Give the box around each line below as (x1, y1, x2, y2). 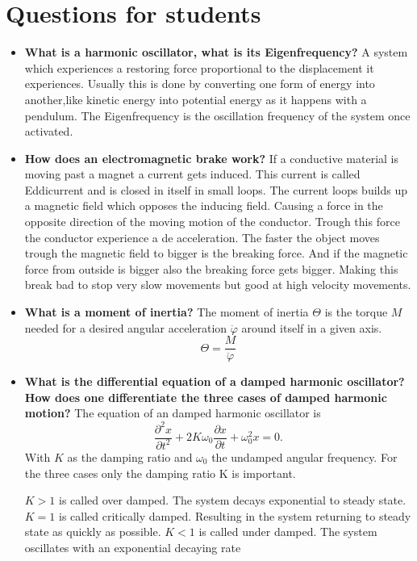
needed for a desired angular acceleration (24, 319, 227, 336)
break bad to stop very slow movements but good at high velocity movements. (24, 276, 411, 293)
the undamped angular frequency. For (211, 448, 398, 465)
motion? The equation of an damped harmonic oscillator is (24, 404, 321, 421)
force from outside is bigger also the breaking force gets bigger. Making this (24, 260, 398, 277)
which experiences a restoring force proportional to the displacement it (24, 59, 374, 76)
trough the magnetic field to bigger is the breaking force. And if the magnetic (24, 245, 408, 262)
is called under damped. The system (198, 523, 377, 540)
